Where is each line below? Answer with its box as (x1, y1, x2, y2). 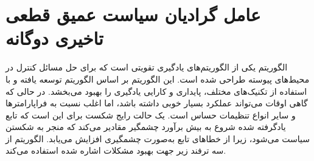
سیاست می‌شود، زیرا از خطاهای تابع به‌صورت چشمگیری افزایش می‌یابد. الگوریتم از (5, 132, 310, 145)
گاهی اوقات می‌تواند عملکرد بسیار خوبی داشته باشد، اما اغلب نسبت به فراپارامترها (5, 97, 308, 109)
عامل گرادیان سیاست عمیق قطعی (5, 2, 261, 27)
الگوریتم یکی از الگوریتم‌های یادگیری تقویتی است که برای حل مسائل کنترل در (5, 61, 288, 74)
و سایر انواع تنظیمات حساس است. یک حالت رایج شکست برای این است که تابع (5, 108, 296, 121)
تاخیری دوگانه (5, 26, 103, 50)
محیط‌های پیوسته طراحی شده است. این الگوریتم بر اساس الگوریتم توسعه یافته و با (5, 72, 310, 85)
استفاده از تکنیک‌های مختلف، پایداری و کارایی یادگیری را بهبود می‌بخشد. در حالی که (5, 84, 307, 97)
